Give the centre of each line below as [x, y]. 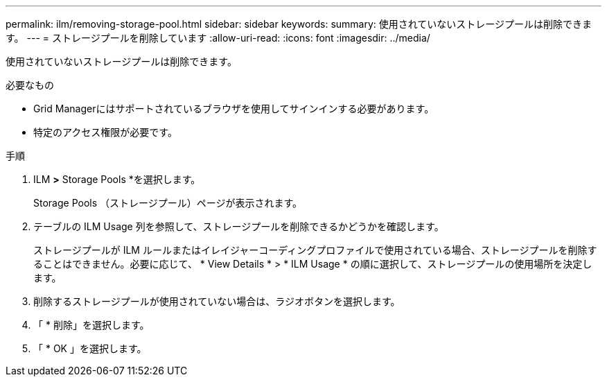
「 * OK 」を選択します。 [90, 348]
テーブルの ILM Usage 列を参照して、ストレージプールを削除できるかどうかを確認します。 [239, 226]
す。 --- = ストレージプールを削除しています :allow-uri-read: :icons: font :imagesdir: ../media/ [218, 38]
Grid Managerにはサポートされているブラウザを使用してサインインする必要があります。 [234, 108]
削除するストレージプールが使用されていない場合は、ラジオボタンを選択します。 [217, 301]
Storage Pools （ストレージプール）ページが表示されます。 [168, 203]
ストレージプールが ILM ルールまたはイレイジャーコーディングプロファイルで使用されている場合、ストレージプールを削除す [315, 250]
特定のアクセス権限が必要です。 [105, 132]
